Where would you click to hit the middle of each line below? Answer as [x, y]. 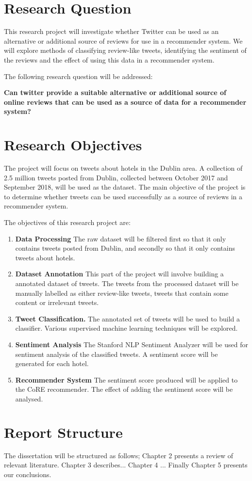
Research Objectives [73, 145]
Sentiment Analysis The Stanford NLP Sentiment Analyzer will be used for [132, 344]
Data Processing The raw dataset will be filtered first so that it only [121, 238]
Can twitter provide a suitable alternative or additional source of [115, 92]
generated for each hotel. [52, 363]
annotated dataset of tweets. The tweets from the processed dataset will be [127, 283]
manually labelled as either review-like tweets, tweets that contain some [122, 293]
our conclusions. [28, 474]
